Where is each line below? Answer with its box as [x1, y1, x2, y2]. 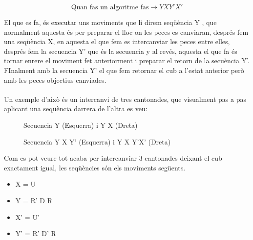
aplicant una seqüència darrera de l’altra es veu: [4, 103, 148, 114]
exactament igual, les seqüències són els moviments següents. [4, 162, 186, 172]
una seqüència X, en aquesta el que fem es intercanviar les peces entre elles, [4, 36, 230, 47]
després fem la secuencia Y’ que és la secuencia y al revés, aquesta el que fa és [4, 46, 237, 56]
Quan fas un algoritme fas [71, 4, 149, 11]
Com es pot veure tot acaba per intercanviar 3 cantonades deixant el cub [4, 153, 222, 163]
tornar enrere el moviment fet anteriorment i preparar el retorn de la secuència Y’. [4, 55, 250, 66]
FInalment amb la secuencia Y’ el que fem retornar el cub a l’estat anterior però [4, 65, 244, 75]
